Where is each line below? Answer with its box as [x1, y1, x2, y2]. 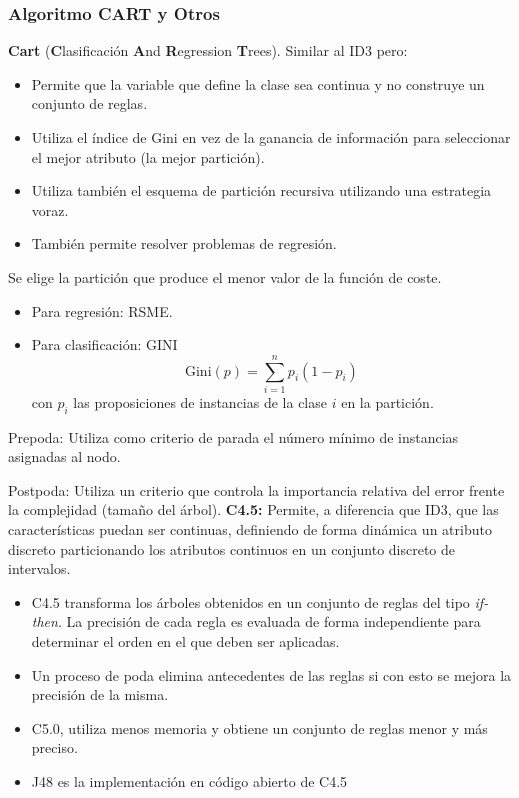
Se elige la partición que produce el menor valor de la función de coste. [8, 266, 442, 287]
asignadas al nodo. [8, 446, 121, 467]
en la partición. [341, 391, 434, 412]
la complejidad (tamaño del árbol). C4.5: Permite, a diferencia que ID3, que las [8, 499, 499, 520]
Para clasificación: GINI [31, 334, 178, 355]
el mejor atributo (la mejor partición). [31, 146, 265, 167]
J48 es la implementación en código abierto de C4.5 [31, 770, 348, 791]
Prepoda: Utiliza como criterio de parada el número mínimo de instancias [8, 426, 459, 447]
